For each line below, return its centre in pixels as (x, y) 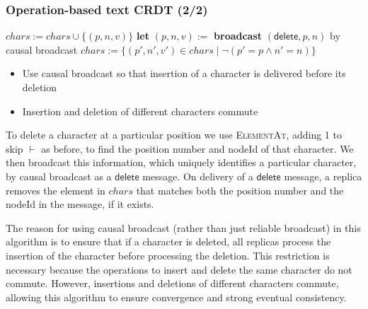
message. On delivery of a (198, 176)
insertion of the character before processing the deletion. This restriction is (168, 255)
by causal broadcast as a (59, 176)
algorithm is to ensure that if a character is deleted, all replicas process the (168, 241)
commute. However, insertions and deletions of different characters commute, (172, 283)
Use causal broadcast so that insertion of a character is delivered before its (184, 73)
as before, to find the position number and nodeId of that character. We (197, 148)
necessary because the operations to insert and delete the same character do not (179, 269)
